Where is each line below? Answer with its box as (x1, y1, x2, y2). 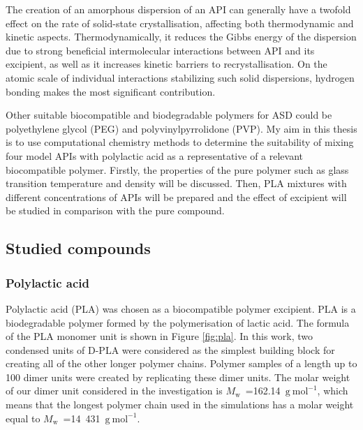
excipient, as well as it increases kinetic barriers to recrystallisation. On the (6, 57, 327, 71)
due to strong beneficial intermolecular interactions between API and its (6, 43, 315, 57)
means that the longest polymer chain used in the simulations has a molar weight (6, 397, 354, 412)
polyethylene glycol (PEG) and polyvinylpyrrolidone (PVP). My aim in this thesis (6, 121, 357, 135)
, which (317, 383, 348, 398)
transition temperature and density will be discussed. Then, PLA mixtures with (6, 176, 347, 191)
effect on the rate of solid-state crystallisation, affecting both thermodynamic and (6, 15, 354, 30)
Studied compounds (6, 237, 151, 259)
